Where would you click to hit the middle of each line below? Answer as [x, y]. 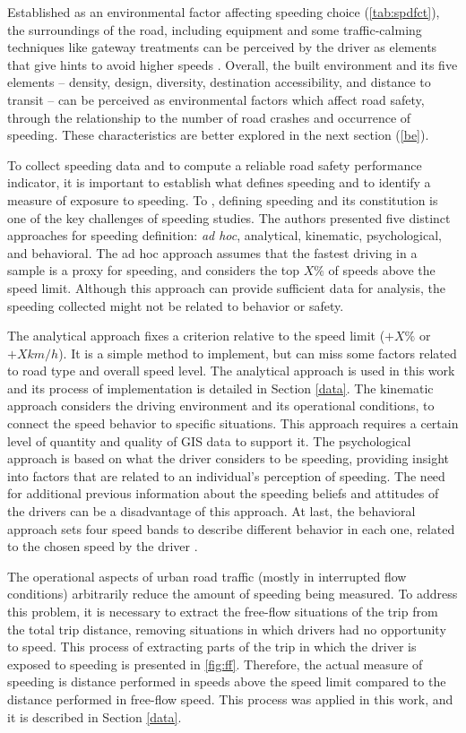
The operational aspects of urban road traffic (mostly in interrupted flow [207, 576]
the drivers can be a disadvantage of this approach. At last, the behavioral [211, 511]
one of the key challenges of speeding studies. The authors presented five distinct [229, 217]
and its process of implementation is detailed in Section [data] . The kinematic [220, 388]
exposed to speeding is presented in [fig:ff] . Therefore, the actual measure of [215, 664]
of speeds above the [382, 270]
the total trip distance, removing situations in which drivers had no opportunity [227, 629]
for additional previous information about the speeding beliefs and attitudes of [223, 493]
